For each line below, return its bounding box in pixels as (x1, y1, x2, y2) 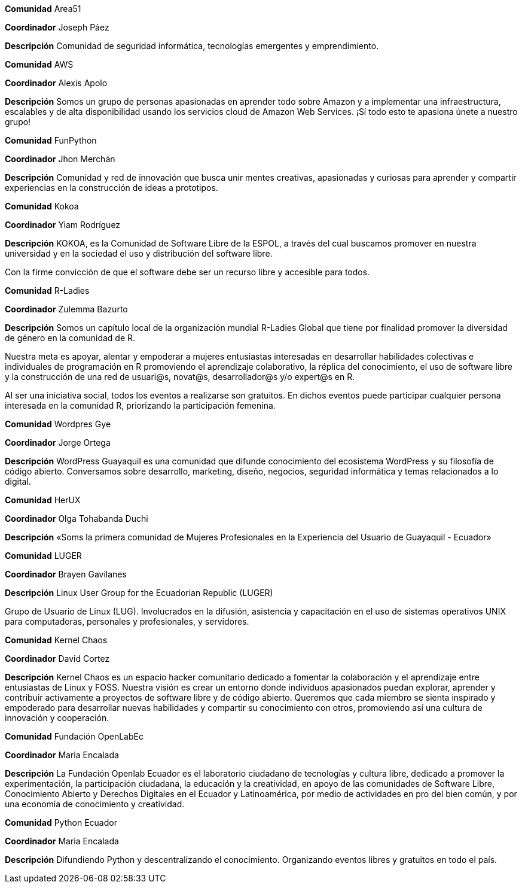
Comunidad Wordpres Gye (5, 419, 111, 429)
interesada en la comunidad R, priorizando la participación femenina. (5, 400, 276, 410)
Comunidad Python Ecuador (5, 817, 117, 828)
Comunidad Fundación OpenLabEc (5, 731, 144, 741)
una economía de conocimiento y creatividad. (5, 799, 185, 809)
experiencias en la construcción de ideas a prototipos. (5, 183, 218, 193)
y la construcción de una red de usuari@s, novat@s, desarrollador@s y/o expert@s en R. (5, 372, 355, 382)
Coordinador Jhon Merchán (5, 154, 115, 164)
